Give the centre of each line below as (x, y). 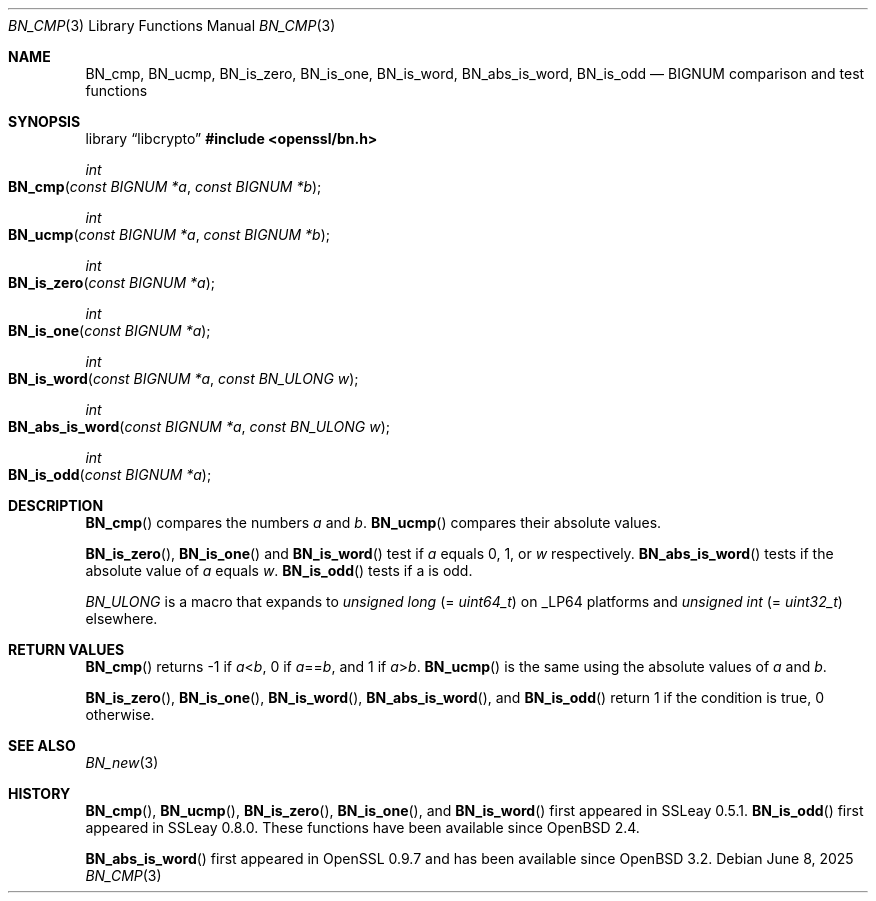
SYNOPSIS (44, 121)
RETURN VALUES (66, 649)
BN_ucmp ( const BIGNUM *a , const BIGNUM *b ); (169, 234)
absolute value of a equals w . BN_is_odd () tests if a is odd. (279, 570)
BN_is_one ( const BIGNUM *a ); (109, 330)
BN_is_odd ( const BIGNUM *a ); (110, 474)
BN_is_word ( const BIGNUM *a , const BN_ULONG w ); (183, 378)
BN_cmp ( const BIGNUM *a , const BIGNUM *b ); (165, 186)
